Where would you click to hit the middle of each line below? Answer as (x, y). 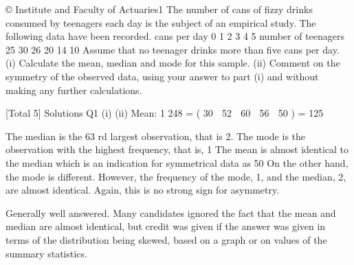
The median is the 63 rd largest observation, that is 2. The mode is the (156, 136)
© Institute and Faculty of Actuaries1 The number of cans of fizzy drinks (159, 9)
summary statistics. (46, 253)
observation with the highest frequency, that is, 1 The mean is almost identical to (177, 149)
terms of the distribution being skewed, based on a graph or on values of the (166, 239)
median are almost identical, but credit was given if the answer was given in (166, 226)
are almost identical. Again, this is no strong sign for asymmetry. (143, 190)
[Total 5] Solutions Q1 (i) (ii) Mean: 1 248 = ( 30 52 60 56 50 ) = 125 (165, 113)
